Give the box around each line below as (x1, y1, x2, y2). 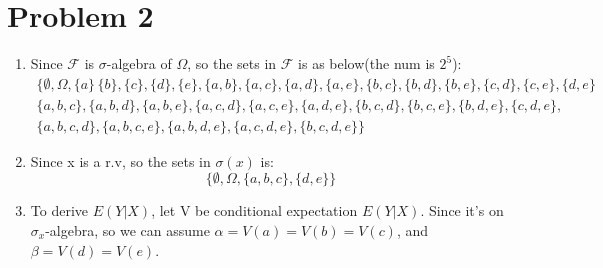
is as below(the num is (298, 53, 435, 74)
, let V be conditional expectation (151, 200, 358, 221)
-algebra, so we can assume (45, 220, 210, 240)
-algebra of (106, 53, 172, 74)
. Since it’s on (420, 200, 504, 221)
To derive (30, 200, 89, 221)
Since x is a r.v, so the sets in (30, 150, 211, 171)
